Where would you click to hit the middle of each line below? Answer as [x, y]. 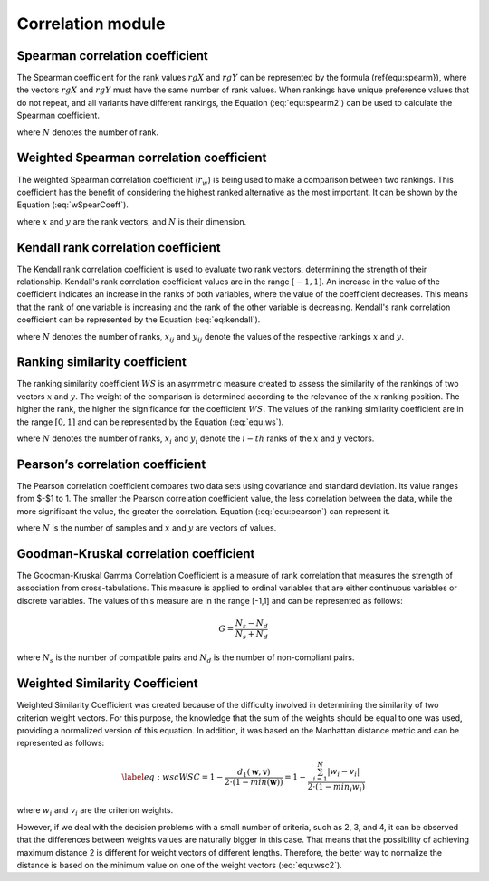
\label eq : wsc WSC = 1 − [173, 777]
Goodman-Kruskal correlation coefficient [136, 554]
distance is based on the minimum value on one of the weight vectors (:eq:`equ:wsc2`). [180, 865]
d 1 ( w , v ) [254, 772]
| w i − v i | [344, 772]
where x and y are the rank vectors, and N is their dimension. [132, 221]
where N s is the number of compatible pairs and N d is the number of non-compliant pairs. [186, 659]
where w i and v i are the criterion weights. [95, 812]
